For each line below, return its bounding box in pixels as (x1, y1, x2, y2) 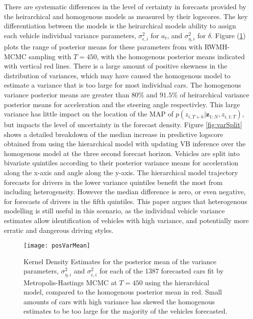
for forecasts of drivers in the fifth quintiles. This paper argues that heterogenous (4, 196, 247, 206)
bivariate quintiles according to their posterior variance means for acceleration (4, 158, 239, 168)
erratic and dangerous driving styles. (4, 225, 114, 235)
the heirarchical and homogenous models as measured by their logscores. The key (4, 11, 248, 21)
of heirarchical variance (179, 89, 250, 99)
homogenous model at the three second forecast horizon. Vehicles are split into (4, 148, 240, 158)
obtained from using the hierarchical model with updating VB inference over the (4, 138, 246, 149)
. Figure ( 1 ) (211, 30, 246, 40)
